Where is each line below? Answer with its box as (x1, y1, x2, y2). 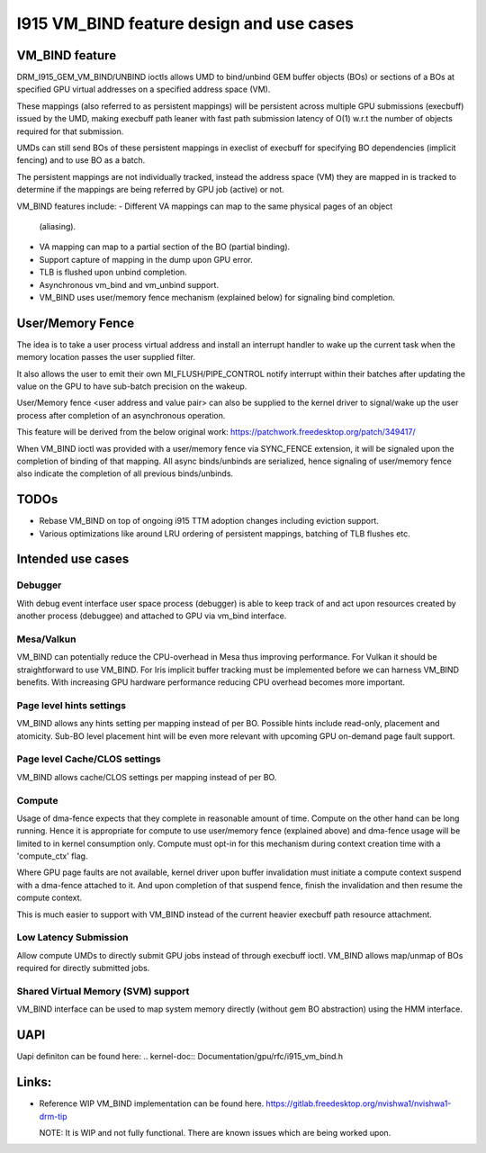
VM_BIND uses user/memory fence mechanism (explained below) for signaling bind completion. (39, 292, 396, 302)
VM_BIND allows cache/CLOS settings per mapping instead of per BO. (16, 771, 277, 782)
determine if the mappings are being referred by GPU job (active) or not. (16, 185, 285, 195)
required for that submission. (16, 126, 124, 137)
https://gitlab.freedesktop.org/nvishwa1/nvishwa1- (265, 1098, 452, 1109)
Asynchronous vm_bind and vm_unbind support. (39, 279, 220, 290)
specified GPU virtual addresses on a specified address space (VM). (16, 84, 271, 95)
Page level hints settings (16, 698, 126, 711)
